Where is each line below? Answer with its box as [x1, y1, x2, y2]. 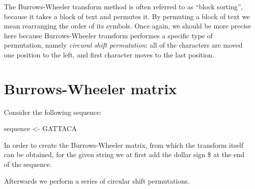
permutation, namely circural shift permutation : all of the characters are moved [4, 40, 243, 50]
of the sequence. [4, 159, 52, 169]
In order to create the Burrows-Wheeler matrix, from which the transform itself [4, 139, 244, 150]
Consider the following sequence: [4, 107, 102, 117]
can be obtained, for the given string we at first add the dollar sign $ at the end [4, 149, 245, 160]
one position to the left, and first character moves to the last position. [4, 49, 214, 59]
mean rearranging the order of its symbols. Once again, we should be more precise [4, 21, 252, 31]
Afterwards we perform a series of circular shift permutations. [4, 175, 190, 186]
